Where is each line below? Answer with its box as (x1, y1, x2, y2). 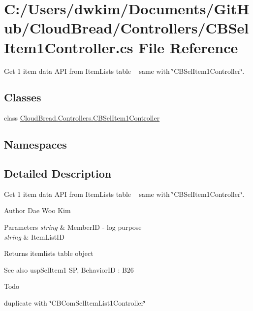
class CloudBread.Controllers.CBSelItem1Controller (4, 113, 160, 123)
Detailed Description (4, 166, 112, 181)
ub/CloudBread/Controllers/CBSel (4, 18, 249, 38)
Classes (4, 90, 41, 105)
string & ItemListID (4, 231, 64, 242)
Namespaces (4, 137, 67, 152)
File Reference (138, 37, 238, 57)
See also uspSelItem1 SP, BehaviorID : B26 (4, 264, 134, 275)
